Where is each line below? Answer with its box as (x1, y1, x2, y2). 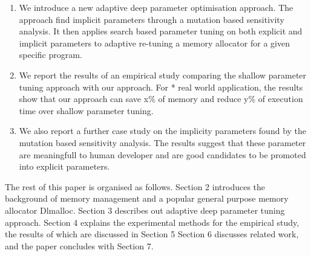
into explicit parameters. (19, 160, 110, 173)
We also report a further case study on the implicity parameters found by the (19, 124, 307, 137)
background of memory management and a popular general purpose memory (5, 192, 289, 205)
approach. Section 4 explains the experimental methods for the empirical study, (5, 216, 300, 228)
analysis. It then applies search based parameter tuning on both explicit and (19, 25, 303, 37)
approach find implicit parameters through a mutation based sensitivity (19, 13, 284, 25)
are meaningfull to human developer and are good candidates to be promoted (19, 148, 306, 161)
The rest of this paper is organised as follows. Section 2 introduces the (5, 180, 266, 193)
